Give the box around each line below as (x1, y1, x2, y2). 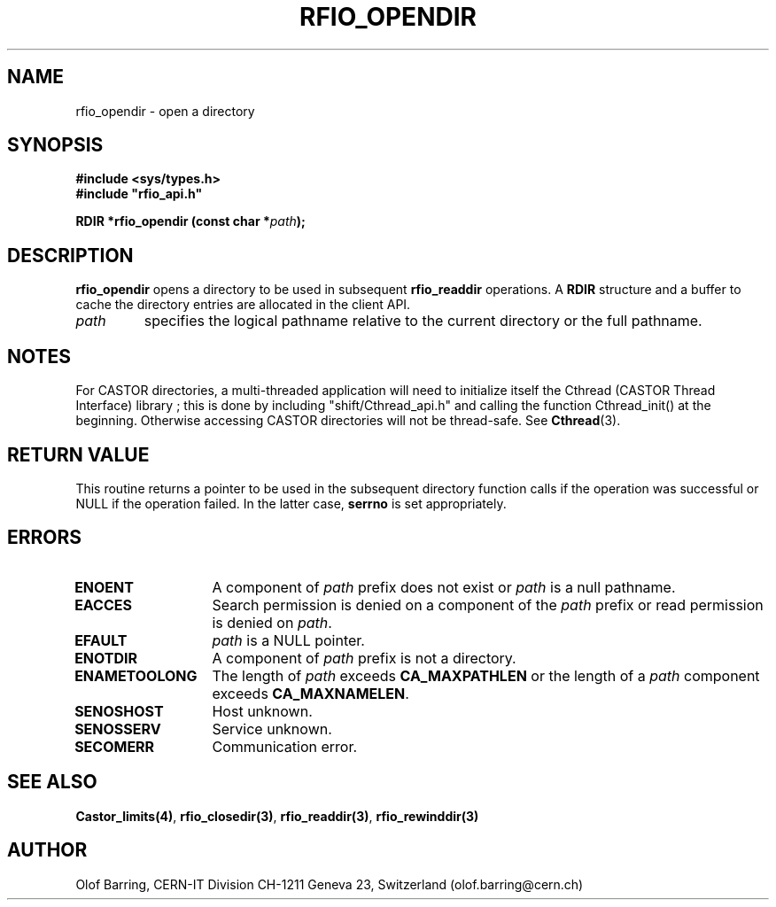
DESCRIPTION (7, 244, 134, 267)
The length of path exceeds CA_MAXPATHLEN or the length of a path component (212, 666, 760, 685)
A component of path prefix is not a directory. (212, 648, 516, 667)
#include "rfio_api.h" (75, 186, 203, 202)
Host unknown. (212, 702, 313, 720)
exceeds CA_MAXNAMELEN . (212, 684, 409, 702)
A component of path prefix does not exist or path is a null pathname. (212, 578, 676, 596)
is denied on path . (212, 613, 332, 632)
